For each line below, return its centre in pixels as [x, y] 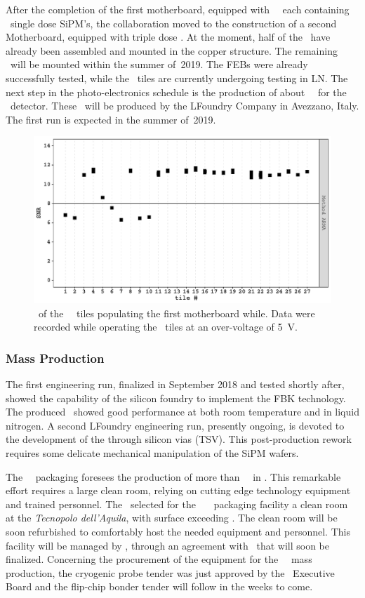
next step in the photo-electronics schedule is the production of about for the [176, 92]
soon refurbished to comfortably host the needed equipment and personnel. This [178, 531]
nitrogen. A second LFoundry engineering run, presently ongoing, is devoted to [175, 425]
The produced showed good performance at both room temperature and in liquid [182, 412]
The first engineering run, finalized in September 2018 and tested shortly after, [175, 384]
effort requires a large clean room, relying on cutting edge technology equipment [178, 490]
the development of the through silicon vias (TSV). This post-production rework [179, 439]
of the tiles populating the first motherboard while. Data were [177, 313]
